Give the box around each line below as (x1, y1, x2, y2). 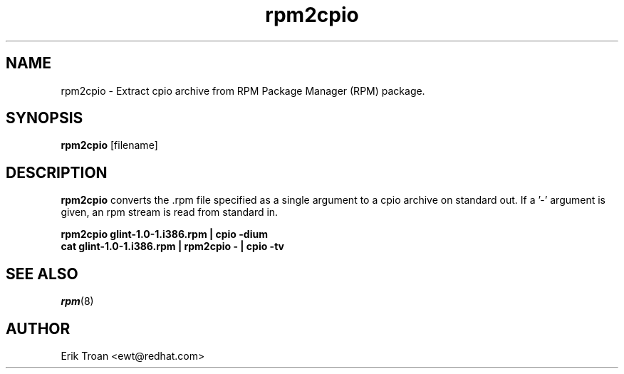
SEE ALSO (6, 264, 78, 283)
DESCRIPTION (6, 163, 108, 182)
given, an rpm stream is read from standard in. (61, 206, 279, 219)
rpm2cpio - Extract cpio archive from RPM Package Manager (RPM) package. (61, 84, 425, 97)
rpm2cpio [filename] (61, 139, 158, 152)
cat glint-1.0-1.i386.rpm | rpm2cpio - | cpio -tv (61, 240, 284, 253)
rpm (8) (61, 295, 94, 308)
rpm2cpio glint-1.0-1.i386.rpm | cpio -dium (61, 228, 268, 241)
